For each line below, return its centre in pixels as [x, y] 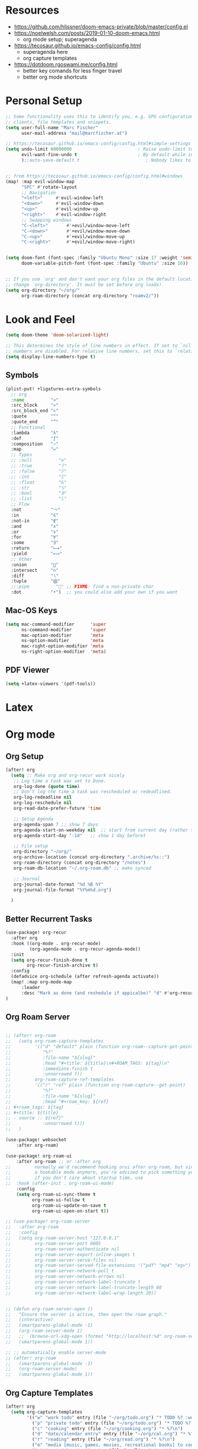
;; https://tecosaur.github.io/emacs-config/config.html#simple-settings [98, 144]
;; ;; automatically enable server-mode [56, 1352]
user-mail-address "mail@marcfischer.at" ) [74, 133]
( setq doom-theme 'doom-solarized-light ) [57, 335]
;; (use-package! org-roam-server [48, 1221]
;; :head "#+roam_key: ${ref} [57, 1101]
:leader [31, 987]
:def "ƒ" [35, 438]
